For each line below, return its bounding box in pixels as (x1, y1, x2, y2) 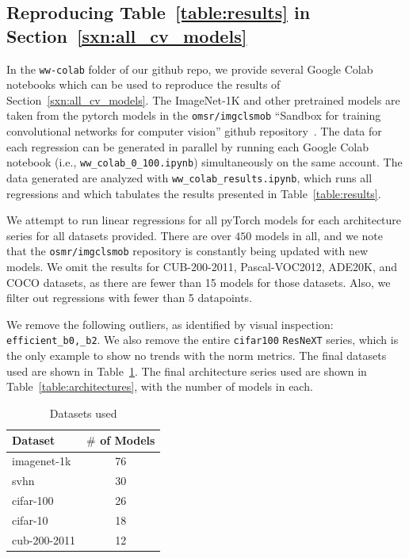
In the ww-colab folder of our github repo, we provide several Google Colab (6, 60, 373, 77)
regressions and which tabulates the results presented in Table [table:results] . (6, 185, 381, 201)
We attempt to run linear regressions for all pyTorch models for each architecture (6, 212, 402, 228)
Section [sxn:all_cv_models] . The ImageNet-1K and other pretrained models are (6, 91, 400, 108)
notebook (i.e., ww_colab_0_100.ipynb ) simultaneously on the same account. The (6, 154, 403, 170)
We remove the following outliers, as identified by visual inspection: (6, 315, 334, 332)
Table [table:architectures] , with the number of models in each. (6, 378, 313, 395)
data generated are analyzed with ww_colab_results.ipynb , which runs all (6, 169, 373, 185)
